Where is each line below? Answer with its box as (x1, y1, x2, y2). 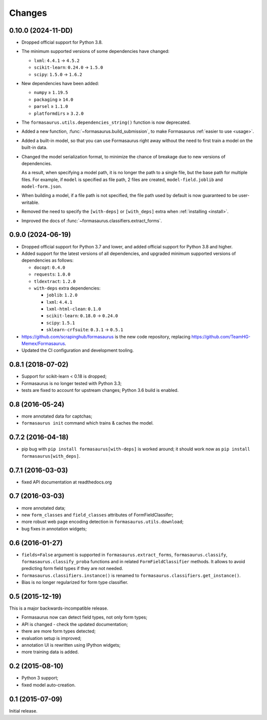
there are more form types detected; (21, 628, 96, 634)
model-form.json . (21, 184, 62, 190)
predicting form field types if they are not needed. (21, 566, 123, 572)
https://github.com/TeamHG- (191, 334, 251, 339)
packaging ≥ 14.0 (34, 96, 74, 102)
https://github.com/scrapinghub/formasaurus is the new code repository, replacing (21, 334, 190, 339)
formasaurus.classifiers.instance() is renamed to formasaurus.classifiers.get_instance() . (21, 572, 241, 578)
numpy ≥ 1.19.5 (34, 90, 68, 96)
